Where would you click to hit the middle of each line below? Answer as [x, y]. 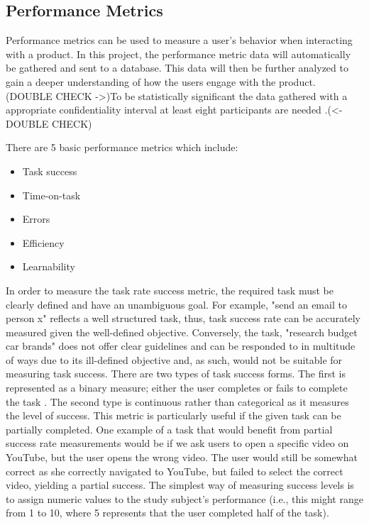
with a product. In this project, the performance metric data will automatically [178, 54]
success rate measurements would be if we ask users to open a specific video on [177, 443]
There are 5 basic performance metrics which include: [122, 147]
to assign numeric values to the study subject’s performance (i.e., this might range [184, 498]
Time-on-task [51, 195]
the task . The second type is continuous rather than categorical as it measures [177, 401]
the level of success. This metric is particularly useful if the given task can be [174, 415]
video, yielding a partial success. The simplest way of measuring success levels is [180, 485]
